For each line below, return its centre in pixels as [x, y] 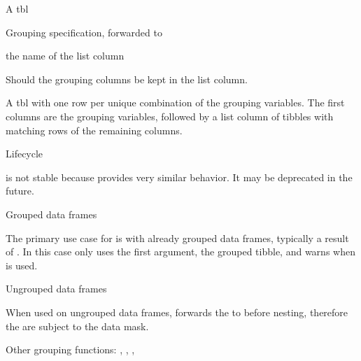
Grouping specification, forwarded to [84, 32]
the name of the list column [65, 56]
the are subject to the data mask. [77, 326]
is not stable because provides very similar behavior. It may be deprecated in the [179, 177]
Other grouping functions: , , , [70, 349]
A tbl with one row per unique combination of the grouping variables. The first [175, 102]
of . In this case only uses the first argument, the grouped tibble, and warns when [180, 252]
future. [20, 191]
